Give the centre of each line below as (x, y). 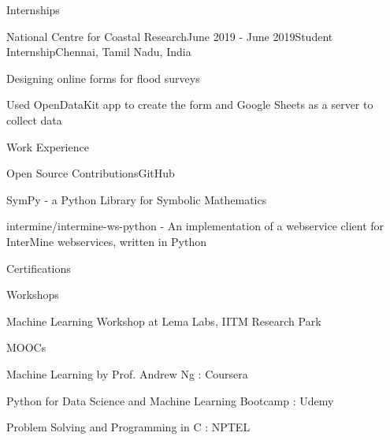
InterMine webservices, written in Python (107, 241)
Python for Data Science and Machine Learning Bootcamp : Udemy (170, 400)
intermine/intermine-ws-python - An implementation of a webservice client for (195, 226)
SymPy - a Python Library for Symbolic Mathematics (137, 199)
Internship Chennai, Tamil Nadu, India (99, 52)
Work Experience (48, 146)
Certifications (39, 268)
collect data (34, 119)
